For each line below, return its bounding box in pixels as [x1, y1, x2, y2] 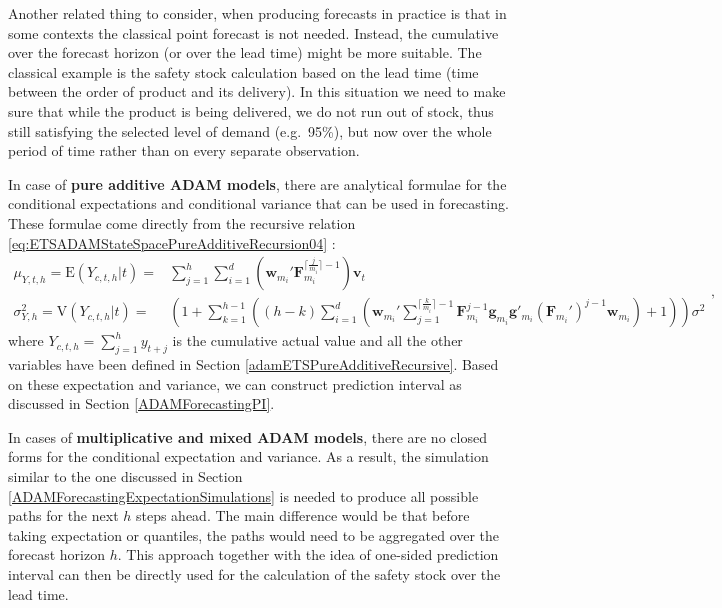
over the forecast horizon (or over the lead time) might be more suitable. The [8, 42, 482, 63]
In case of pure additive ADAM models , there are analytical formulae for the [8, 173, 507, 194]
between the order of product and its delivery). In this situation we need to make [8, 81, 506, 102]
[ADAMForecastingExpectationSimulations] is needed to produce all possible [8, 485, 479, 506]
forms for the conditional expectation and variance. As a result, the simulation [8, 446, 489, 467]
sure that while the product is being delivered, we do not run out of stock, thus [8, 100, 494, 121]
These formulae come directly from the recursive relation [8, 212, 356, 233]
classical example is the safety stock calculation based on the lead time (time [8, 61, 479, 82]
